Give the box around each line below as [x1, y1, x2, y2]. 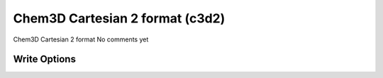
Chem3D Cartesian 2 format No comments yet [13, 35, 149, 44]
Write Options [13, 53, 76, 65]
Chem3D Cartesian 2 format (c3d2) [13, 11, 226, 26]
